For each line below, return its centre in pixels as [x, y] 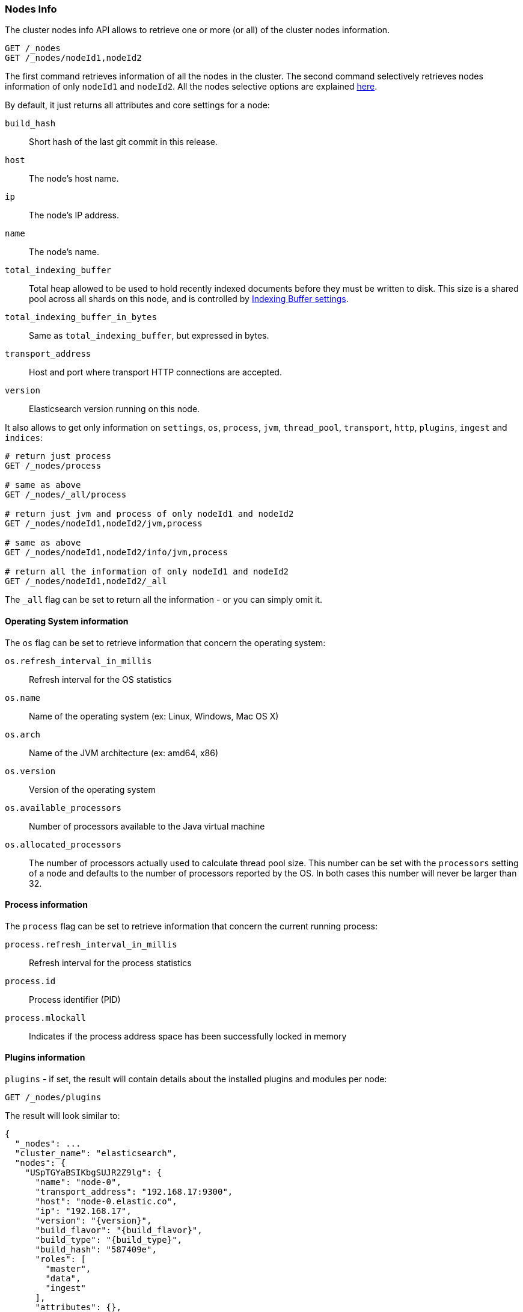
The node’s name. [64, 252]
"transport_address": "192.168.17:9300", [134, 1192]
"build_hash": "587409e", [96, 1250]
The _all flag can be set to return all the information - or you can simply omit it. [164, 600]
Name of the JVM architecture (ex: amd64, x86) [124, 753]
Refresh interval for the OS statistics [100, 679]
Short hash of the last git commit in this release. [123, 142]
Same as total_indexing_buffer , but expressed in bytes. [149, 336]
